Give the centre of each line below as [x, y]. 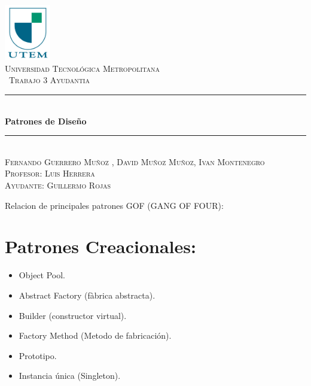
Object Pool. [42, 275]
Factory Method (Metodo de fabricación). [95, 335]
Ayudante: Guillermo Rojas [58, 185]
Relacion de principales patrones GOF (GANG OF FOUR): [114, 205]
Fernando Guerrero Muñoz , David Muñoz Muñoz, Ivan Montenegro [135, 161]
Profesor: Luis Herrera [50, 173]
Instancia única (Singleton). [70, 376]
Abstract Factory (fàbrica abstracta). [87, 295]
